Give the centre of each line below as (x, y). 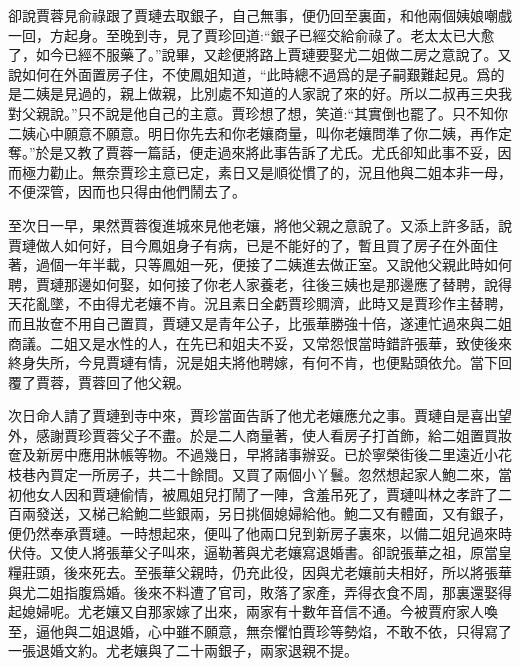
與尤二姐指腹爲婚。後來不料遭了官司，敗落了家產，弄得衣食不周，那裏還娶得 (260, 591)
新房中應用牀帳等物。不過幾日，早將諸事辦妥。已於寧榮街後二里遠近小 (266, 454)
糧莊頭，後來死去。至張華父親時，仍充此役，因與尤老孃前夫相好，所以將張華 (260, 572)
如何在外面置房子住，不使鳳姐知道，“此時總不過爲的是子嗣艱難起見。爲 (256, 73)
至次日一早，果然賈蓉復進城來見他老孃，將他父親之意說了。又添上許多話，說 (260, 224)
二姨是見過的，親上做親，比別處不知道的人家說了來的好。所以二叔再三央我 (266, 93)
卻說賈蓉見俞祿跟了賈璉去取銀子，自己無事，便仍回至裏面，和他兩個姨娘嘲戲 (260, 15)
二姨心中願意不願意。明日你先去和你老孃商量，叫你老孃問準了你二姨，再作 (253, 132)
